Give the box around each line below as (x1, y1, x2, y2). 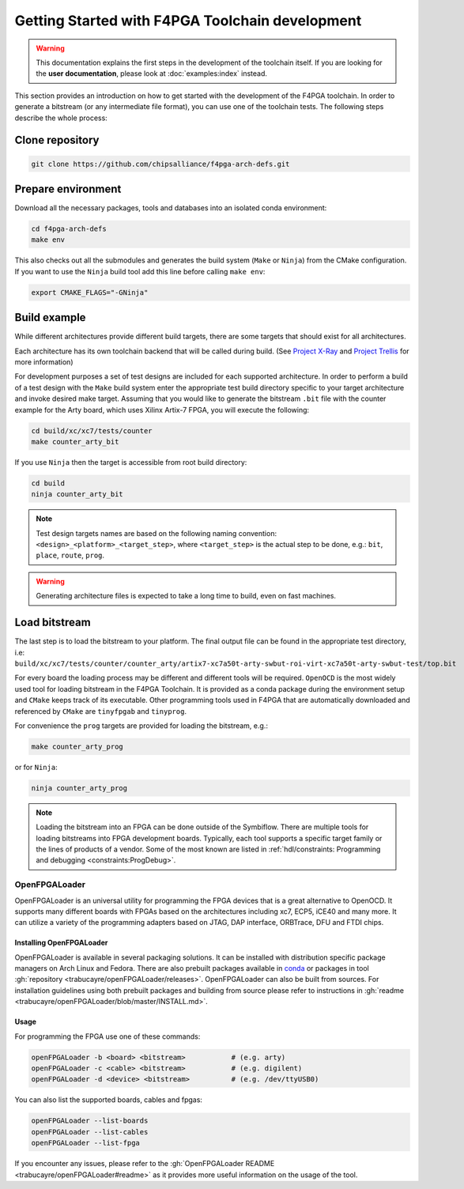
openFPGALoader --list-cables (31, 1127, 149, 1136)
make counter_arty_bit (31, 437, 119, 446)
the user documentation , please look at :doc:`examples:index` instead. (36, 69, 268, 78)
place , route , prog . (36, 550, 105, 561)
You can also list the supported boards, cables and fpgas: (14, 1095, 203, 1104)
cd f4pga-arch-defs (31, 224, 107, 233)
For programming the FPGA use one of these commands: (14, 1032, 201, 1041)
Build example (14, 311, 86, 324)
